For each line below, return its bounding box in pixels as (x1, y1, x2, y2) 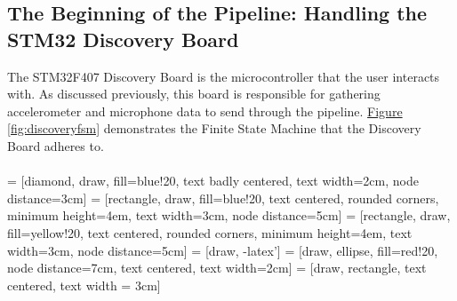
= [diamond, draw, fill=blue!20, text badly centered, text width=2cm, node (7, 171, 419, 190)
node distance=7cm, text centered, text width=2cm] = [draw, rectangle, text (7, 258, 427, 277)
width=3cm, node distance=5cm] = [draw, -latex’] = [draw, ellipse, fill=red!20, (7, 241, 438, 259)
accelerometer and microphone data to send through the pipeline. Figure (7, 101, 403, 120)
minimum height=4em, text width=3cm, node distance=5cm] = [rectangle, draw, (7, 206, 451, 225)
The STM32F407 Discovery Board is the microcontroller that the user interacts (7, 67, 440, 85)
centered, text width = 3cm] (7, 275, 161, 294)
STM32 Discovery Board (7, 25, 239, 52)
